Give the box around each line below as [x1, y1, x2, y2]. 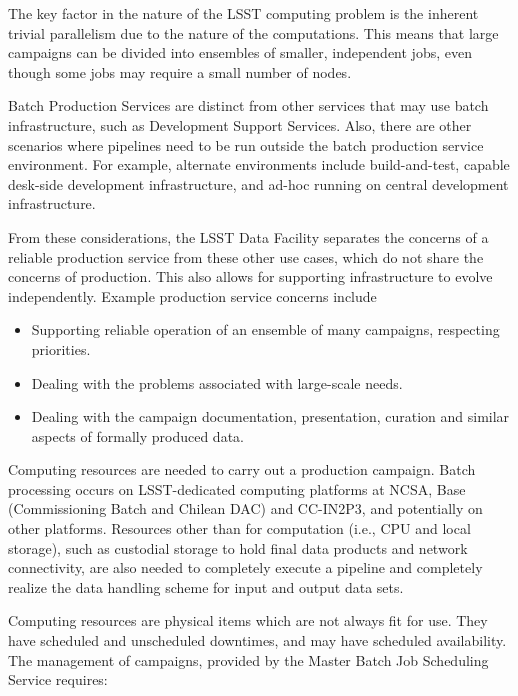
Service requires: [8, 669, 108, 690]
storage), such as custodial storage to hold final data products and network [8, 537, 468, 558]
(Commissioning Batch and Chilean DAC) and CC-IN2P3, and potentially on [8, 498, 483, 519]
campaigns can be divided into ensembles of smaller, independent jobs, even [8, 42, 472, 63]
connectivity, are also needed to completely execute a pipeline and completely [8, 557, 483, 578]
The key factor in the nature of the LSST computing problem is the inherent [8, 3, 479, 23]
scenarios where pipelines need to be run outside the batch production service [8, 134, 484, 155]
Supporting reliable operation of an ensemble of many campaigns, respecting [31, 319, 500, 340]
